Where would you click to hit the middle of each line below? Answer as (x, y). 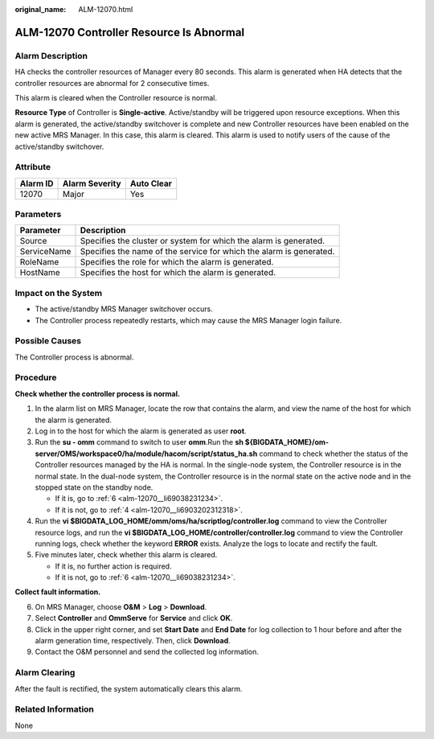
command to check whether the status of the (334, 454)
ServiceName (45, 252)
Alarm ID (37, 183)
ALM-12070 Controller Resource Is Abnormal (130, 32)
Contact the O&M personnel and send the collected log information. (147, 652)
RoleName (39, 262)
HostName (40, 273)
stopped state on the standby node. (94, 487)
